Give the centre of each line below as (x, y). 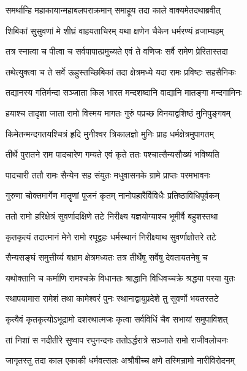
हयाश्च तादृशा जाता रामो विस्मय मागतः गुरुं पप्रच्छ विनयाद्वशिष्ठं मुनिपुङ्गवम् (118, 113)
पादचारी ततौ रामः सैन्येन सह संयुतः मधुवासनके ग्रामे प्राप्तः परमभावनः (108, 174)
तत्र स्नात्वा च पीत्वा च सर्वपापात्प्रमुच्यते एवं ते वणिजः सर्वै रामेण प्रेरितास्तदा (117, 51)
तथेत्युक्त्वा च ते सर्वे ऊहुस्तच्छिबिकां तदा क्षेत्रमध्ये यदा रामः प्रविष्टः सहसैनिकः (121, 71)
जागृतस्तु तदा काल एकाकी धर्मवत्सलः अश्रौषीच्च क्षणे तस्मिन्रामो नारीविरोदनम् (120, 360)
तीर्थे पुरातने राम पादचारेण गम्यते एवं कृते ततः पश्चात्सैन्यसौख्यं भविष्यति (112, 154)
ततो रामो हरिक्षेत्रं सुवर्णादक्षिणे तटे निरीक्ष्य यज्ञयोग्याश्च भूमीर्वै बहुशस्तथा (112, 216)
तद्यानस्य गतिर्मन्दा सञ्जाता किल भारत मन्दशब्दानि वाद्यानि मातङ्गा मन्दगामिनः (124, 92)
